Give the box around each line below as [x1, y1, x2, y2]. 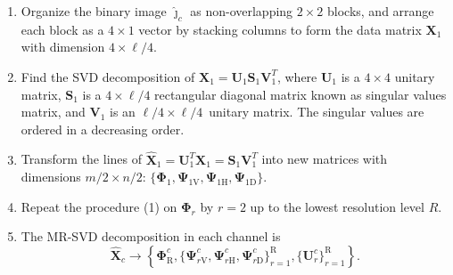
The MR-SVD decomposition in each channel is [21, 227, 281, 246]
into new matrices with [261, 150, 388, 168]
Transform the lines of [21, 150, 142, 168]
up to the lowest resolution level [250, 197, 424, 215]
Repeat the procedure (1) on [21, 197, 177, 215]
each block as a [21, 20, 104, 38]
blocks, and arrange [326, 2, 434, 20]
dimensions [21, 167, 81, 186]
